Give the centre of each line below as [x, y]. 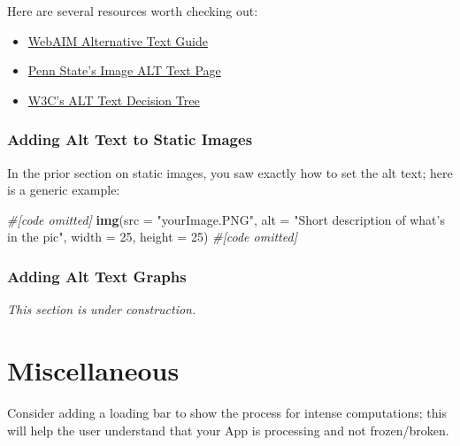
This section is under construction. [102, 309]
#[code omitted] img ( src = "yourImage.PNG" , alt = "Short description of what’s [226, 219]
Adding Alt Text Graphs [97, 276]
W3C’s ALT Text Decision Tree [114, 100]
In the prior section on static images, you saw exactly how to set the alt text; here [230, 172]
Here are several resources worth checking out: [133, 11]
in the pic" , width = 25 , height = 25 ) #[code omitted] [152, 237]
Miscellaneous [93, 369]
